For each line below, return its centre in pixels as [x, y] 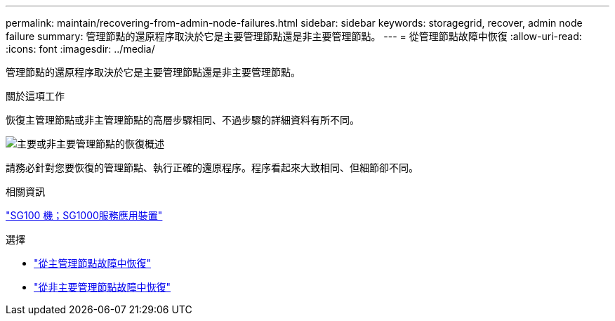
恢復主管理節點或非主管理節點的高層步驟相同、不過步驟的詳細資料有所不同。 [183, 120]
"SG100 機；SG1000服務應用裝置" [84, 215]
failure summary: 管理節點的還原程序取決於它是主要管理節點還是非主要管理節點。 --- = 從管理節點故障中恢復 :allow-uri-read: [294, 36]
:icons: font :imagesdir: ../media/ [80, 49]
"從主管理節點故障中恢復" [93, 263]
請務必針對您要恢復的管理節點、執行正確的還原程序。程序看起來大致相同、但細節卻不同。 [212, 168]
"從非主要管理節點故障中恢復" [102, 287]
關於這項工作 [35, 96]
